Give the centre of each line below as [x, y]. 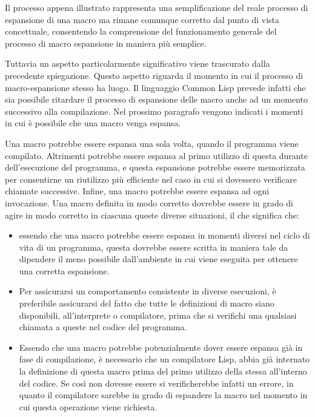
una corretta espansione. [64, 270]
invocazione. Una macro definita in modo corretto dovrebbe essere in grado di [149, 202]
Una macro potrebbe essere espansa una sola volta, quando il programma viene [152, 143]
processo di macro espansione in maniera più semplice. [106, 43]
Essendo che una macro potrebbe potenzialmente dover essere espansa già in [161, 347]
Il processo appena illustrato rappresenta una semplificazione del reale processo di [157, 7]
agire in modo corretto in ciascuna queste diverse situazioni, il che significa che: [152, 215]
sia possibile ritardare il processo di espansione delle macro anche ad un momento [157, 99]
